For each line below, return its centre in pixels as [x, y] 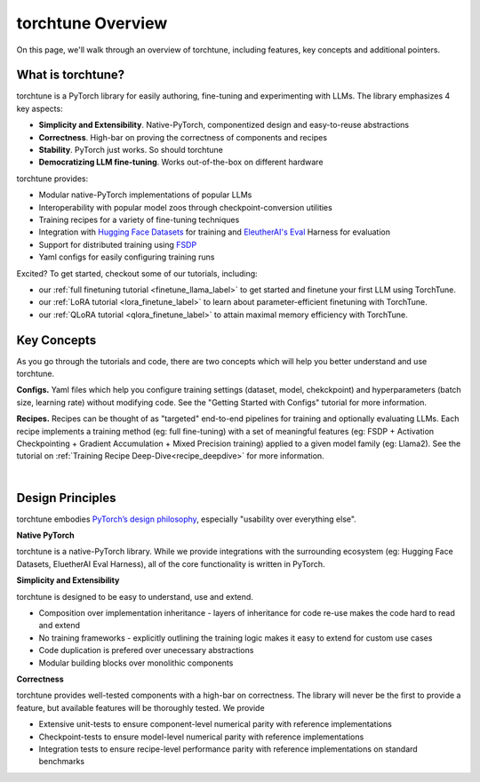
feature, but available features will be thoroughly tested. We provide [141, 707]
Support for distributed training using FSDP [118, 244]
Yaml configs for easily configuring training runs [127, 257]
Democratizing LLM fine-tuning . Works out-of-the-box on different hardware [181, 162]
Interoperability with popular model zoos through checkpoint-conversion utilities [185, 207]
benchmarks [61, 762]
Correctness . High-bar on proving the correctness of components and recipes [183, 137]
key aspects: [40, 108]
